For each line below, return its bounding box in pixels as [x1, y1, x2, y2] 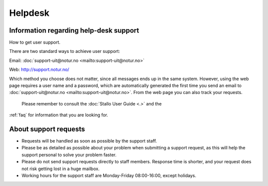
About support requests [9, 125, 85, 133]
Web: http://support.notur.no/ [9, 67, 69, 73]
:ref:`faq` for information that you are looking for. [9, 112, 109, 118]
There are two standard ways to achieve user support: [9, 48, 120, 54]
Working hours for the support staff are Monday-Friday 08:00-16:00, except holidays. [21, 173, 197, 179]
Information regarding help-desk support [9, 26, 139, 35]
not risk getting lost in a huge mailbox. [21, 166, 100, 172]
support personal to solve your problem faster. [21, 151, 117, 158]
